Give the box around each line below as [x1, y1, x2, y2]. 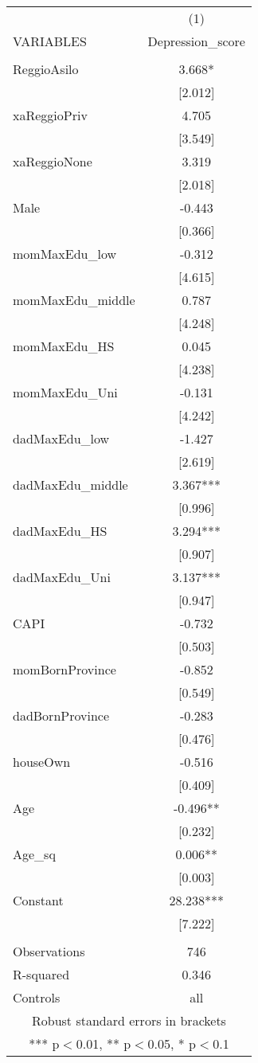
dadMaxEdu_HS [13, 522, 107, 540]
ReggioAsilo [13, 60, 79, 78]
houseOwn [13, 752, 71, 771]
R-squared [13, 965, 70, 983]
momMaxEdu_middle [13, 291, 135, 309]
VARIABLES [13, 32, 87, 50]
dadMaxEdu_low [13, 429, 110, 447]
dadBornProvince [13, 706, 110, 725]
